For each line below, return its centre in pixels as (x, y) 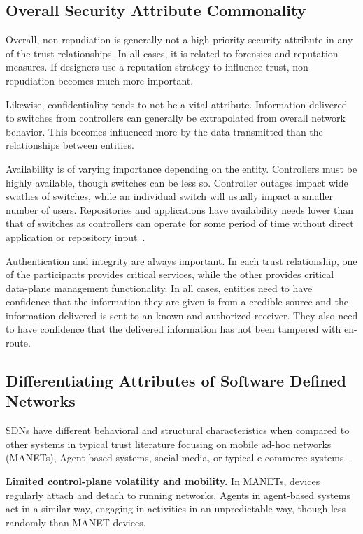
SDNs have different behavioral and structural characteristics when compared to (178, 430)
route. (18, 343)
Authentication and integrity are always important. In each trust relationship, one (181, 260)
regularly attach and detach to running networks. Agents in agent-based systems (178, 495)
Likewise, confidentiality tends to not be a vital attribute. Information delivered (177, 104)
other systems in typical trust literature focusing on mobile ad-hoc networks (169, 443)
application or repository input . (76, 237)
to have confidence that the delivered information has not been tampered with (173, 329)
